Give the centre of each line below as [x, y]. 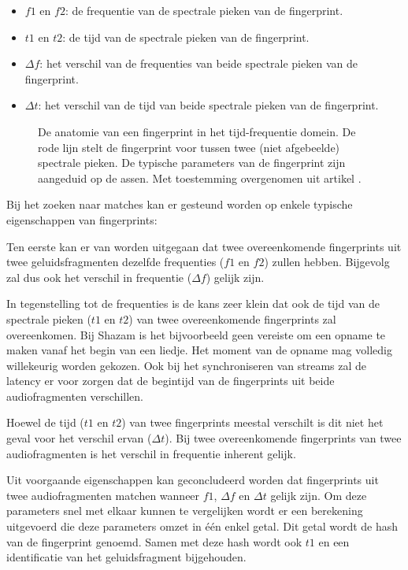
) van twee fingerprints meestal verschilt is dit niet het [252, 422]
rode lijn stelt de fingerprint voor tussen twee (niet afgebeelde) [189, 147]
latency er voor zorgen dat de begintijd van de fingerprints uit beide [171, 381]
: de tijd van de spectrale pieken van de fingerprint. [186, 37]
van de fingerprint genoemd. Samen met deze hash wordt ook [154, 541]
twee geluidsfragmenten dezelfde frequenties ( [115, 262]
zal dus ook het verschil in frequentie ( [99, 277]
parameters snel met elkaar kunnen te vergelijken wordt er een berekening [185, 511]
